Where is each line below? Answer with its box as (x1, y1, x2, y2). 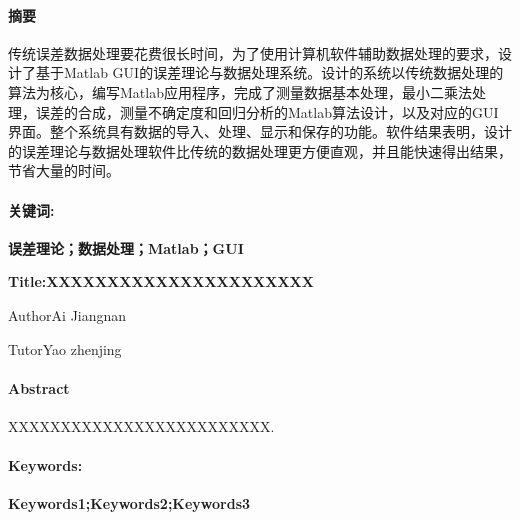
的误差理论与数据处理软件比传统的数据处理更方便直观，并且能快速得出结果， (8, 140, 512, 161)
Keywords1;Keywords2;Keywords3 (8, 493, 251, 514)
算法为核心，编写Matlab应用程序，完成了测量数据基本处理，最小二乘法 (8, 81, 472, 102)
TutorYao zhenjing (8, 338, 122, 359)
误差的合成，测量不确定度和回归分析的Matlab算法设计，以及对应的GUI (35, 101, 499, 122)
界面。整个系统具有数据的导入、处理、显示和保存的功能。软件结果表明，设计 (8, 121, 512, 142)
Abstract (8, 377, 70, 398)
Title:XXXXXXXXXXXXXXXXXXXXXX (8, 271, 314, 292)
